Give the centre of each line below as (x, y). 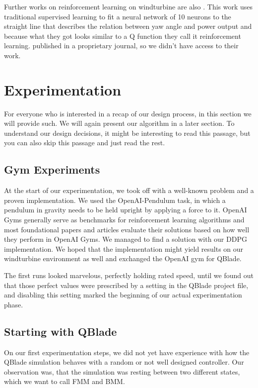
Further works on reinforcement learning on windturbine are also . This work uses (129, 6)
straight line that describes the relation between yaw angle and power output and (128, 26)
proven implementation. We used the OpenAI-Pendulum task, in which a (115, 200)
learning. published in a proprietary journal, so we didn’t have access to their (121, 46)
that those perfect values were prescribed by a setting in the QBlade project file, (126, 285)
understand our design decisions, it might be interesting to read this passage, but (127, 133)
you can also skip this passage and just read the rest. (85, 143)
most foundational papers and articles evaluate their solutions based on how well (127, 229)
